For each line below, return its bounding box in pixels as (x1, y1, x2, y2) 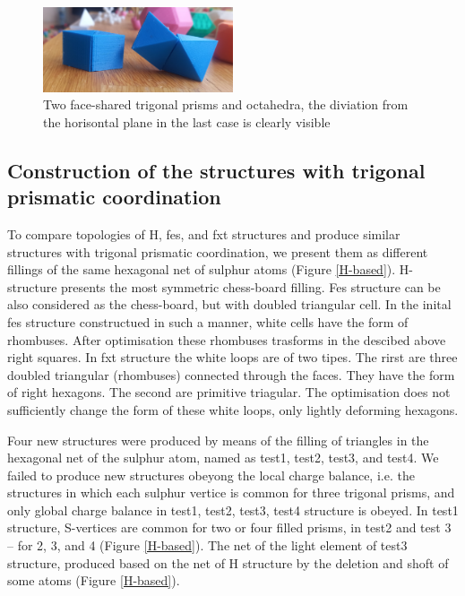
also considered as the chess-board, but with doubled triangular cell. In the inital (7, 295, 452, 314)
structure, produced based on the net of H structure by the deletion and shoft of (7, 553, 449, 572)
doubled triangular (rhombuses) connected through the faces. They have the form (7, 365, 455, 384)
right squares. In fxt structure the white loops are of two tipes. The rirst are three (7, 348, 458, 367)
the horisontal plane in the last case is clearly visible (43, 112, 331, 131)
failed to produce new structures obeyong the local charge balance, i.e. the (7, 465, 415, 484)
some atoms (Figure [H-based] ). (7, 571, 180, 590)
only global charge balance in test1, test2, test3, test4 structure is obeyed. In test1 (7, 500, 459, 519)
